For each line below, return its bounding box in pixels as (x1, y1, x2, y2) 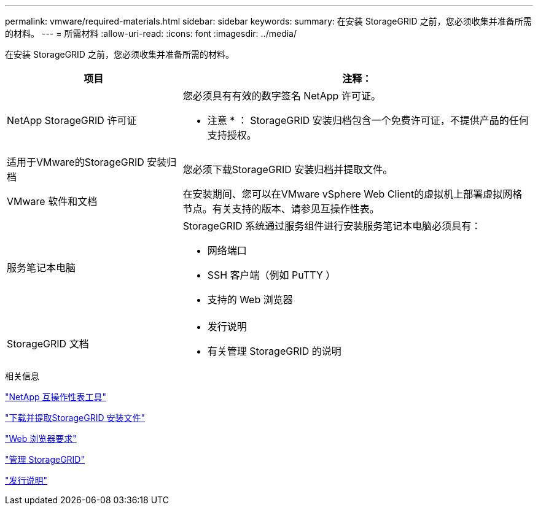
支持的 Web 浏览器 (207, 293, 293, 306)
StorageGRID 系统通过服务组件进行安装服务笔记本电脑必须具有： (182, 220, 481, 232)
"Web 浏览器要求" (5, 433, 77, 444)
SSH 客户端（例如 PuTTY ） (207, 269, 336, 281)
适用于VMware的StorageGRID (7, 156, 144, 168)
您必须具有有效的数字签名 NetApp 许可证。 (182, 90, 381, 102)
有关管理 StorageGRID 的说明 (207, 345, 341, 357)
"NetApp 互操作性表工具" (5, 392, 107, 402)
